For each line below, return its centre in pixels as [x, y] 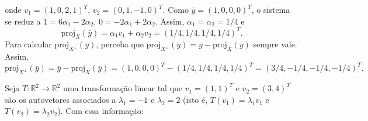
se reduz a [23, 21]
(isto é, [195, 99]
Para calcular [28, 44]
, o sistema [271, 9]
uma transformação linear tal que [123, 88]
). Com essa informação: [100, 111]
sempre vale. [275, 44]
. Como [176, 9]
